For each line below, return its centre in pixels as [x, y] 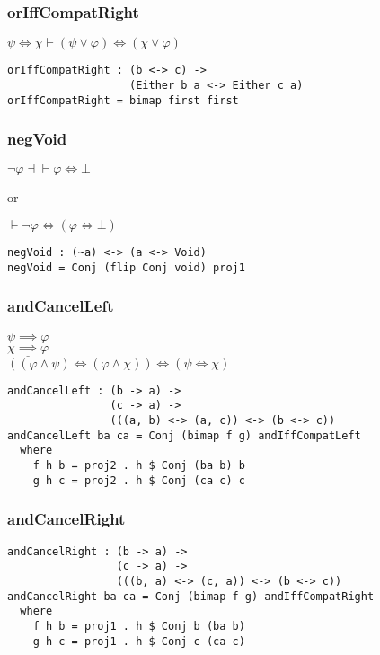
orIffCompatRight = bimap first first [123, 100]
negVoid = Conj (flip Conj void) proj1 [126, 267]
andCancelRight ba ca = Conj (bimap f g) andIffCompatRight [191, 596]
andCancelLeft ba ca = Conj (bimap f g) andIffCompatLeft [184, 435]
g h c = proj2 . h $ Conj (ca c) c [139, 480]
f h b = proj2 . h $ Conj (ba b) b [139, 466]
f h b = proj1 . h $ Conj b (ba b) [139, 626]
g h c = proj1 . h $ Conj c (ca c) [139, 641]
